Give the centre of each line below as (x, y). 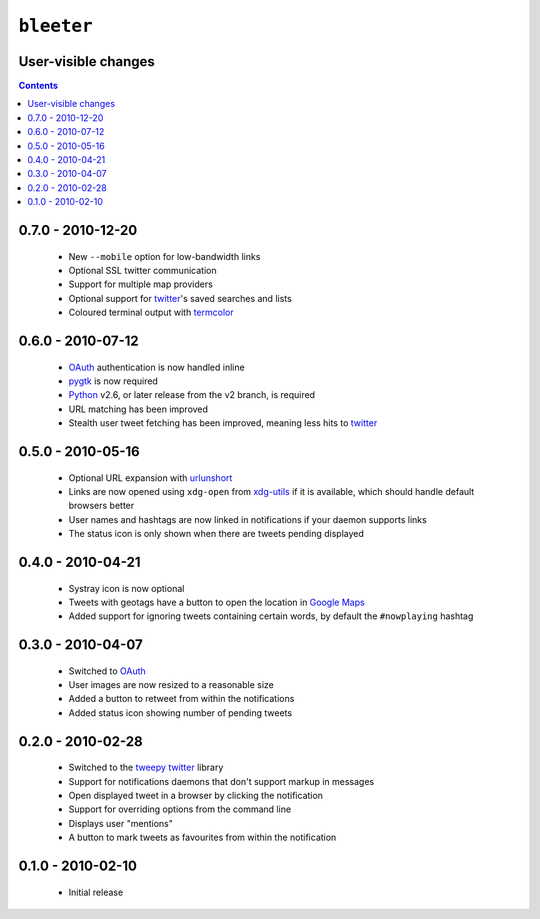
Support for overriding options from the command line (180, 809)
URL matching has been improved (138, 409)
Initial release (96, 892)
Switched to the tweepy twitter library (146, 767)
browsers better (101, 506)
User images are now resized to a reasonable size (171, 685)
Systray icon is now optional (126, 588)
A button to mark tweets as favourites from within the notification (202, 837)
